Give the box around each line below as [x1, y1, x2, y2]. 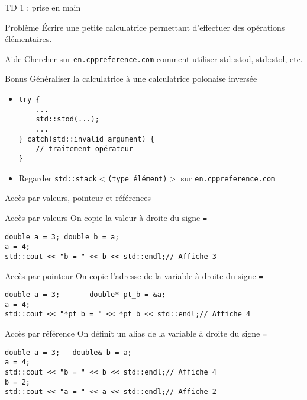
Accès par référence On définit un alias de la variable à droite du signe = [5, 327, 267, 340]
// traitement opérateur [35, 145, 134, 153]
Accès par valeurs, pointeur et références [5, 191, 151, 204]
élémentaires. [5, 33, 52, 45]
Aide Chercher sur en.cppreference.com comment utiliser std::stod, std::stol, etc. [5, 52, 303, 65]
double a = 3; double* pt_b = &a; [5, 290, 166, 299]
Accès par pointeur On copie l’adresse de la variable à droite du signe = [5, 269, 263, 281]
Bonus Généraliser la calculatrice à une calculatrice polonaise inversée [5, 72, 257, 85]
